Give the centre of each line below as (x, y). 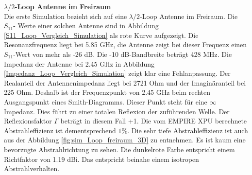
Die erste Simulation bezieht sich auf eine (66, 16)
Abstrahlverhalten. (32, 168)
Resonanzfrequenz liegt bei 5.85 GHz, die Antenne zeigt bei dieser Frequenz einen (126, 44)
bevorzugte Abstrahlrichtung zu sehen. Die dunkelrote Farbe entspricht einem (119, 149)
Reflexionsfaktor (28, 121)
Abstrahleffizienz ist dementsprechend (60, 130)
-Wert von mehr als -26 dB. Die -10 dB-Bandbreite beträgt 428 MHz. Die (123, 54)
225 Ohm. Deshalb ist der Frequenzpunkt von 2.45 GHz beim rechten (107, 92)
